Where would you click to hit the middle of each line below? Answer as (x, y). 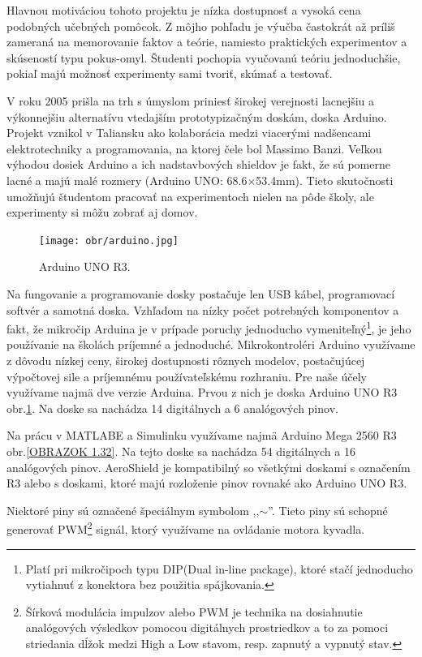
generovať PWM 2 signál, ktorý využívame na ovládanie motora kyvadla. (186, 528)
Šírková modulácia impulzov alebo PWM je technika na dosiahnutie (194, 611)
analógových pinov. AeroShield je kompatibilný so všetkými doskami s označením (209, 467)
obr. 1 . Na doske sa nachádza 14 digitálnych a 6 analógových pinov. (172, 408)
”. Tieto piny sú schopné (328, 510)
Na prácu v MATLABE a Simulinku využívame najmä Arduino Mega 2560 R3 (202, 435)
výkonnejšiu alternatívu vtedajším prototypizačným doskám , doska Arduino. (197, 116)
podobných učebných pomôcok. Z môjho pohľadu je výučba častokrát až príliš (201, 26)
